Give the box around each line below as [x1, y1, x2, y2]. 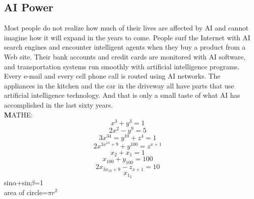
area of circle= [4, 187, 48, 197]
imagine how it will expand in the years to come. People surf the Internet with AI [4, 32, 251, 42]
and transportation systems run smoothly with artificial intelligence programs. [4, 61, 240, 71]
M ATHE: [4, 109, 33, 119]
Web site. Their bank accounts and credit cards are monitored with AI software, [4, 51, 246, 61]
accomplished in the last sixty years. [4, 99, 113, 110]
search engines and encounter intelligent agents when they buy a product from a [4, 42, 246, 52]
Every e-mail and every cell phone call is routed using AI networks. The [4, 71, 221, 81]
